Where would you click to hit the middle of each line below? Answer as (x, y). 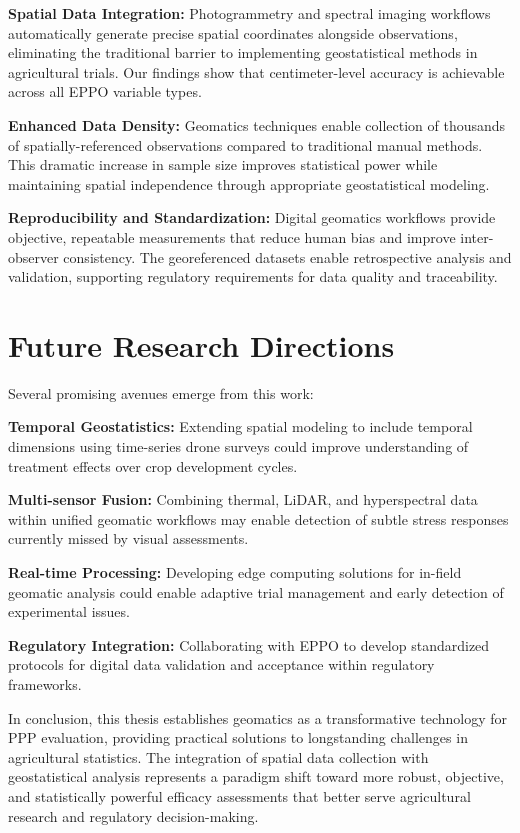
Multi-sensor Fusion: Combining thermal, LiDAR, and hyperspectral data (243, 499)
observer (33, 256)
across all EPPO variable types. (105, 91)
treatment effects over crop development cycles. (153, 465)
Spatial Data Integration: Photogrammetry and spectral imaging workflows (249, 13)
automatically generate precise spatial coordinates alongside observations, (233, 32)
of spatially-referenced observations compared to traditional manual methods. (245, 144)
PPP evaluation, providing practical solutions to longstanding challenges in (238, 737)
